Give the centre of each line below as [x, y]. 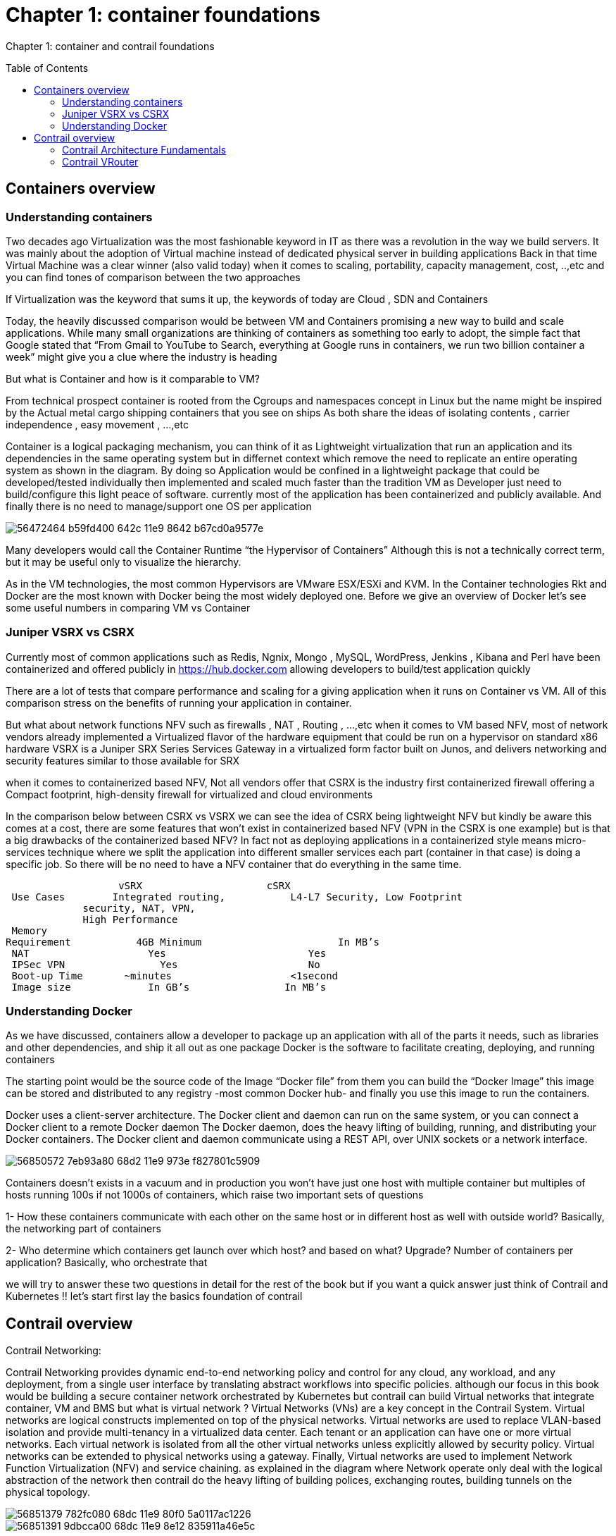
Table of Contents [47, 68]
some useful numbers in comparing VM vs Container [128, 607]
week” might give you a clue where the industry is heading [142, 357]
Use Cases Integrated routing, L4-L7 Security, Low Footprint [237, 897]
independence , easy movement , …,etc [97, 424]
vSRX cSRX [205, 885]
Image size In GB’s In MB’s [169, 987]
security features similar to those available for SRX [122, 760]
